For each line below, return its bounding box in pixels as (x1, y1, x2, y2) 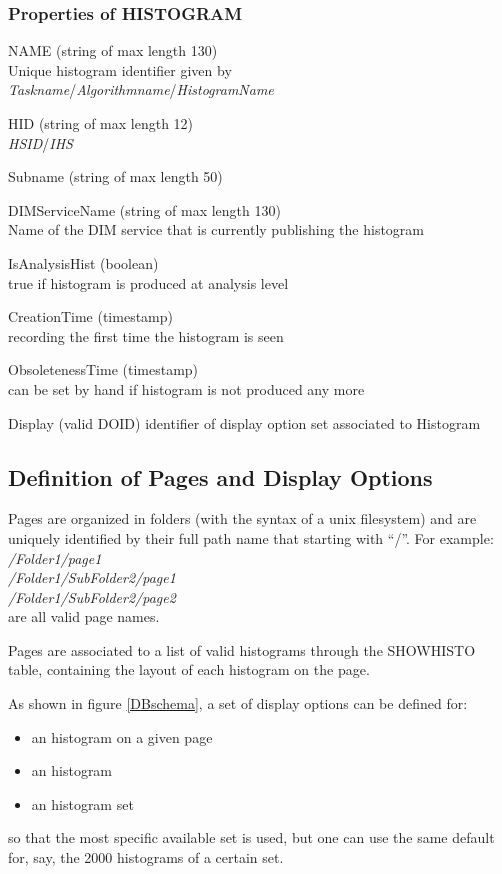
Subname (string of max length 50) (8, 166, 223, 187)
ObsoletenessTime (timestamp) (8, 359, 199, 380)
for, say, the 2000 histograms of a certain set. (8, 847, 284, 868)
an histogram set (31, 793, 134, 814)
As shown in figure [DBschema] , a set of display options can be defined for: (8, 693, 468, 714)
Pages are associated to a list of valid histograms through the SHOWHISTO (8, 639, 476, 660)
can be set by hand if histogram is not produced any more (8, 378, 365, 399)
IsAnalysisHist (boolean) (8, 252, 159, 273)
